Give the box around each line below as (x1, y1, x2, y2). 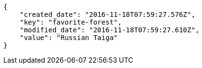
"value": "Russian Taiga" (19, 34, 118, 41)
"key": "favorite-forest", (19, 18, 122, 26)
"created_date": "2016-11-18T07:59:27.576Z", (19, 11, 196, 18)
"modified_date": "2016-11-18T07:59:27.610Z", (19, 26, 200, 34)
